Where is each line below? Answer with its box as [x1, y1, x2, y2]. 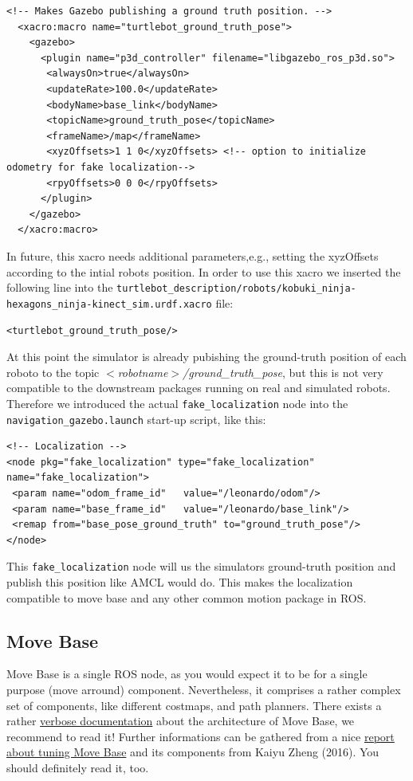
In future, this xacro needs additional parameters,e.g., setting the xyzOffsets [6, 247, 379, 264]
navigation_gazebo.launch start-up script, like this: [6, 410, 266, 427]
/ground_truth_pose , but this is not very [183, 363, 383, 380]
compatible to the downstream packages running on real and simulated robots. [6, 379, 391, 396]
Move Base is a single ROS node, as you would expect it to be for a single [6, 665, 368, 682]
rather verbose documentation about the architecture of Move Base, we [6, 712, 355, 729]
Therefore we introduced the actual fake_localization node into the [6, 394, 348, 411]
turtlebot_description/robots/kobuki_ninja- [116, 283, 356, 295]
